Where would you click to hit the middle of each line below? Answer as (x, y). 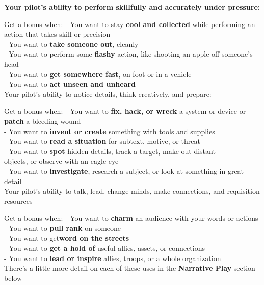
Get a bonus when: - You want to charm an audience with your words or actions (131, 218)
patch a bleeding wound (43, 121)
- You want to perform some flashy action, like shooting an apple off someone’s (128, 54)
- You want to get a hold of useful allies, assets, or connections (104, 248)
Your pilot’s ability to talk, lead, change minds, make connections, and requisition (132, 191)
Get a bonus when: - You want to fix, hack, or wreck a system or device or (125, 111)
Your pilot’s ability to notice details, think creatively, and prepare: (108, 94)
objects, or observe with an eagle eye (61, 161)
